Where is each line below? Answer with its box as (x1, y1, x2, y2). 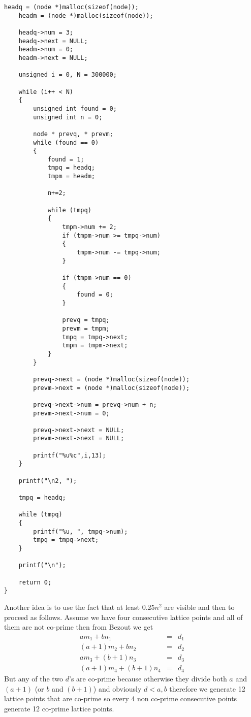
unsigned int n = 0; (33, 113, 103, 121)
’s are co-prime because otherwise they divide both (69, 673, 227, 684)
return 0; (18, 578, 52, 586)
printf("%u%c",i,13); (33, 451, 106, 459)
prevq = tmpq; (62, 316, 110, 324)
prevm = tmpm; (62, 324, 110, 332)
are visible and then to (164, 601, 235, 612)
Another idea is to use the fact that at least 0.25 (4, 601, 155, 612)
